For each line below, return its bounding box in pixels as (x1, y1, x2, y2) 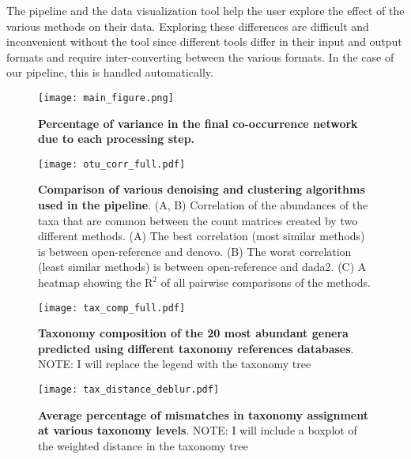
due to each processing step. (38, 130, 195, 147)
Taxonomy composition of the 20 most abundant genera (38, 325, 349, 341)
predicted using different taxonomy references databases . (38, 340, 354, 356)
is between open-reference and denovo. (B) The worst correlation (38, 243, 352, 259)
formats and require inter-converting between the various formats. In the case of (6, 48, 394, 65)
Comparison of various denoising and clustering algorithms (38, 181, 365, 198)
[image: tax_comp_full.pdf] (38, 302, 186, 314)
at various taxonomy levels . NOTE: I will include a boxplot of (38, 422, 357, 438)
